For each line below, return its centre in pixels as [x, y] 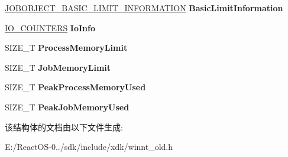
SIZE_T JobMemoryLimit [58, 67]
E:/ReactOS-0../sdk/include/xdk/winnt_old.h [89, 147]
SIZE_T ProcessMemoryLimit [66, 48]
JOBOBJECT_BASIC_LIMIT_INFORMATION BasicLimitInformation [144, 8]
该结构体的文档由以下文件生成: [64, 127]
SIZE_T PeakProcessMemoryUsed [75, 87]
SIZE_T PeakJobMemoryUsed [67, 107]
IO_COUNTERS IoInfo [50, 27]
